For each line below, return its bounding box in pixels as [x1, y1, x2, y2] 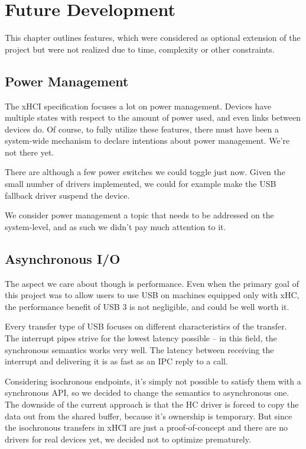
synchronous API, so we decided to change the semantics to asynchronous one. [5, 386, 289, 399]
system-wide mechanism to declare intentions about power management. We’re [5, 134, 290, 147]
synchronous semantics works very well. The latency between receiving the [5, 343, 274, 356]
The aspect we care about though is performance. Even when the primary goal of [5, 277, 299, 289]
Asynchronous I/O [5, 249, 121, 267]
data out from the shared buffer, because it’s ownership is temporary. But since [5, 409, 292, 422]
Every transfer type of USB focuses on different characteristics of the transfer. [5, 320, 287, 332]
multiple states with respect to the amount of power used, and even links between [5, 111, 301, 124]
